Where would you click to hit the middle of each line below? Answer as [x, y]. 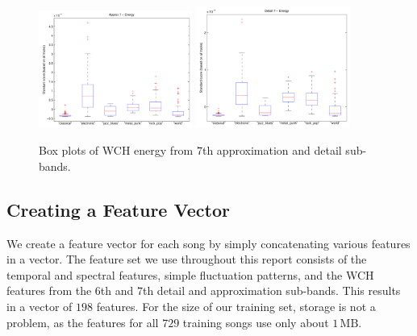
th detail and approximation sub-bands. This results [271, 290]
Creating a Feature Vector [118, 209]
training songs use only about [256, 322]
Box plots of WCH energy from [116, 150]
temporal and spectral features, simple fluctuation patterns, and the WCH [190, 274]
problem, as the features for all [83, 322]
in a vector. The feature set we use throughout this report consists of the [187, 259]
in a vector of [40, 306]
